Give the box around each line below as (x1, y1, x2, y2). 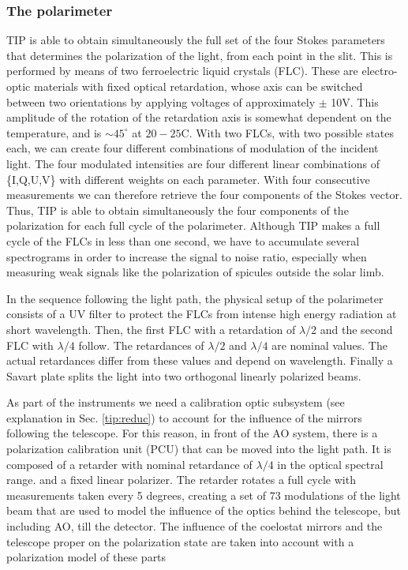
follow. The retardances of (78, 336, 204, 353)
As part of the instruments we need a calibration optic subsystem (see (6, 394, 345, 411)
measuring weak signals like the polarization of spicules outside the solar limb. (6, 264, 384, 280)
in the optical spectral (277, 456, 384, 472)
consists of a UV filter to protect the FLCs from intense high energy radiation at (6, 306, 397, 322)
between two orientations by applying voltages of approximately (6, 93, 316, 110)
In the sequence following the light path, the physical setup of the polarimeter (6, 290, 384, 306)
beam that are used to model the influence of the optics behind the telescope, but (6, 502, 401, 519)
